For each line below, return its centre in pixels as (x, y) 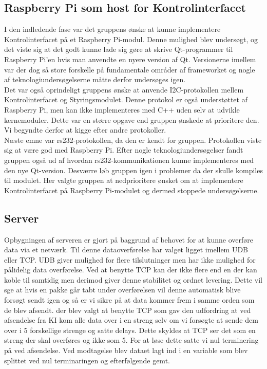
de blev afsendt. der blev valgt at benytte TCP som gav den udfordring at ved (128, 310)
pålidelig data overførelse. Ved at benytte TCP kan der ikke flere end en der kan (131, 270)
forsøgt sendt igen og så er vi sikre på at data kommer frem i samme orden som (129, 300)
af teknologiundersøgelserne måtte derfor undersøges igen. (95, 79)
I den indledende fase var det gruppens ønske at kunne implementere (112, 29)
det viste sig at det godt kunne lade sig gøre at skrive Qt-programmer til (119, 49)
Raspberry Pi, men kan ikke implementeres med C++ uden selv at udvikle (122, 109)
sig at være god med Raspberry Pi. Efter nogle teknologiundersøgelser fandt (124, 150)
